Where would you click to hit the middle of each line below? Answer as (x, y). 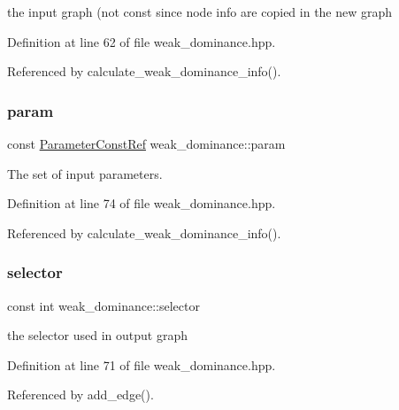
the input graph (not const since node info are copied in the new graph (200, 12)
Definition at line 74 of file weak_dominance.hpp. (142, 203)
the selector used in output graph (98, 335)
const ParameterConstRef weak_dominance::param (146, 143)
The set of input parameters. (85, 173)
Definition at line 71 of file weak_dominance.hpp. (142, 364)
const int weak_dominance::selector (104, 305)
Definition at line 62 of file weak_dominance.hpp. (142, 41)
